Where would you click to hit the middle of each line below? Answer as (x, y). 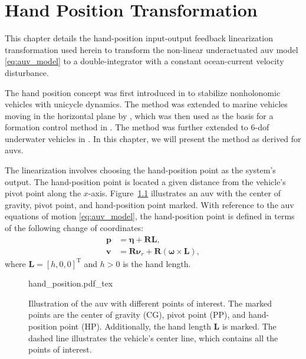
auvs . (14, 150)
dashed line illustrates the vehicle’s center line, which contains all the (153, 337)
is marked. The (249, 326)
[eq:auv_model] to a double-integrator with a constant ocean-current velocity (144, 61)
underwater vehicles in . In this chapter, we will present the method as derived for (153, 138)
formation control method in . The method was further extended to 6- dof (137, 127)
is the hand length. (157, 263)
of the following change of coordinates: (74, 228)
